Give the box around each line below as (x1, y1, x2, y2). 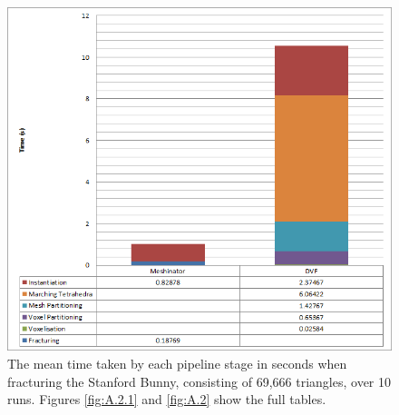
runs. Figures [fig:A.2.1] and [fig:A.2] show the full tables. (7, 390, 326, 409)
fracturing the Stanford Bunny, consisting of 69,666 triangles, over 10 (7, 371, 392, 390)
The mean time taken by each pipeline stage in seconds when (7, 354, 347, 373)
